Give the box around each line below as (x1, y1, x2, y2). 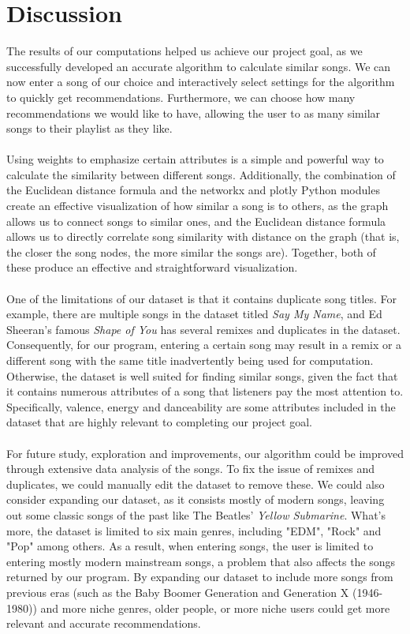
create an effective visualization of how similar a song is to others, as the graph (6, 197, 389, 214)
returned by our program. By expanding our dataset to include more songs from (6, 568, 393, 585)
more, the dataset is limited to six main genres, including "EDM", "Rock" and (6, 522, 382, 538)
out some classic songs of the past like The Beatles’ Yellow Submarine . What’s (6, 506, 386, 523)
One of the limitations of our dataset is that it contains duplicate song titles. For (6, 290, 397, 306)
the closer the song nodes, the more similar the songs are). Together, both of (6, 243, 376, 260)
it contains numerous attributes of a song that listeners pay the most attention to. (6, 383, 404, 400)
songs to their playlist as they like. (6, 120, 173, 137)
